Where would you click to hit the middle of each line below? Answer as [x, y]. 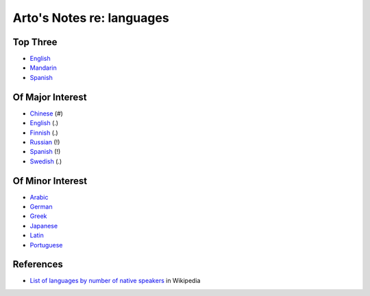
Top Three [35, 42]
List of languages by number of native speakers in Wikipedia [115, 281]
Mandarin [44, 68]
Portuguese [46, 245]
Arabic [39, 197]
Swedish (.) [46, 161]
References [38, 264]
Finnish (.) [44, 133]
